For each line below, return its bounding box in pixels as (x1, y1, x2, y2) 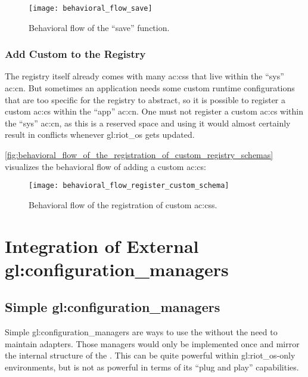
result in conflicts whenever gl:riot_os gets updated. (5, 128, 195, 141)
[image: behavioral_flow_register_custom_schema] (29, 181, 229, 190)
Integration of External (5, 233, 199, 258)
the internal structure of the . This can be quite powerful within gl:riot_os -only (5, 349, 295, 361)
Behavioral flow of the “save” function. (29, 21, 170, 33)
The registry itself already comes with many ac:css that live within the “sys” (5, 70, 284, 82)
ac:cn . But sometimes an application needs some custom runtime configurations (5, 82, 295, 94)
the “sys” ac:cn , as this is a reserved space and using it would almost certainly (5, 116, 291, 129)
